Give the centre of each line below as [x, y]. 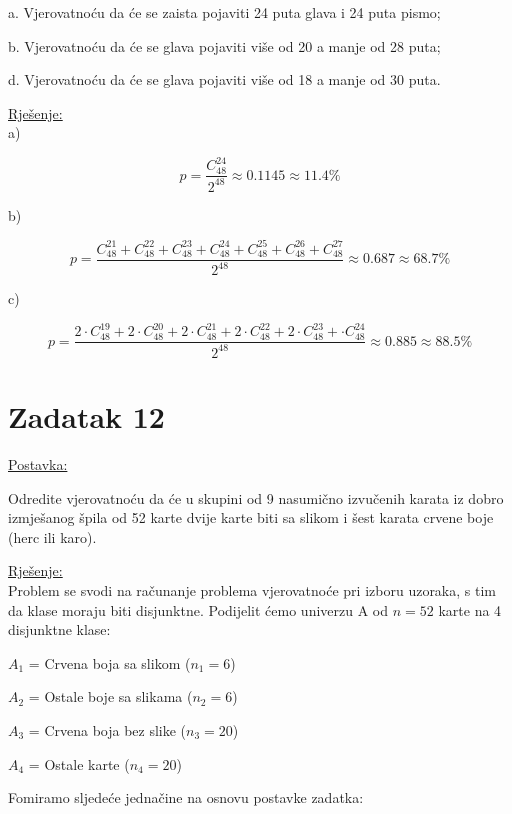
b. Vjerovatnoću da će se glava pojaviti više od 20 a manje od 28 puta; [224, 45]
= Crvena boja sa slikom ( [109, 662]
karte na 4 [470, 609]
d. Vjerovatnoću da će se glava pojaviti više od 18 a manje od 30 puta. [224, 79]
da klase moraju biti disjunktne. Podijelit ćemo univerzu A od [198, 609]
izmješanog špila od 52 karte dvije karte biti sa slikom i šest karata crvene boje [251, 517]
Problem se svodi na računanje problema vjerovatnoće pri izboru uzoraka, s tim [252, 589]
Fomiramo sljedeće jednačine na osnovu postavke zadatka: [186, 797]
